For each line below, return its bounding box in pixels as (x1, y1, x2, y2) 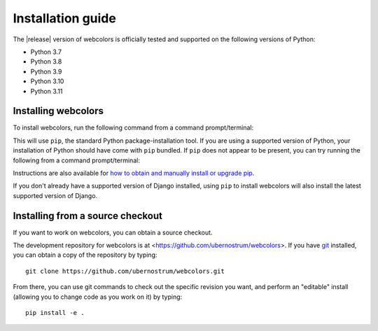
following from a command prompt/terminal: (13, 156, 140, 164)
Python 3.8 (30, 57, 62, 66)
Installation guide (13, 10, 117, 26)
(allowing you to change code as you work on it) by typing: (13, 293, 183, 301)
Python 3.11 (30, 87, 63, 95)
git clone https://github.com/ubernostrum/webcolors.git (25, 267, 225, 275)
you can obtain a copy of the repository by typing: (13, 251, 157, 259)
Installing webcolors (13, 105, 104, 117)
